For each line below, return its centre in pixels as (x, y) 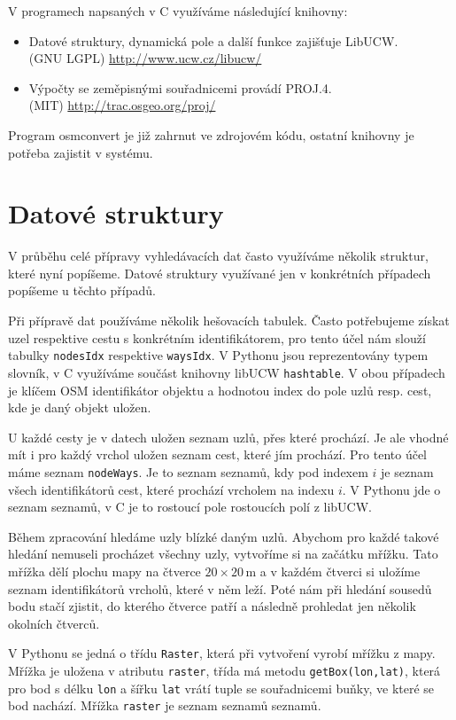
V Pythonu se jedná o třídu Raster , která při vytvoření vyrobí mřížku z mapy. (222, 653)
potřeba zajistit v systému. (81, 152)
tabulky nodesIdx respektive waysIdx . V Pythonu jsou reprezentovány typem (218, 355)
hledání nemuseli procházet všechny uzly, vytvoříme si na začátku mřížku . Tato (223, 554)
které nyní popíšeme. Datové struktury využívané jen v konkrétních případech (220, 273)
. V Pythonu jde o (391, 489)
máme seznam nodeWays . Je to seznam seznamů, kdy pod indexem (188, 471)
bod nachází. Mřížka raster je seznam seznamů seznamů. (165, 705)
